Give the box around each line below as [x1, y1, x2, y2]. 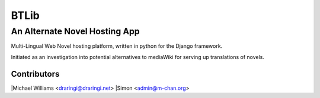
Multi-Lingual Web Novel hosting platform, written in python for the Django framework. [11, 43, 223, 50]
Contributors [11, 68, 60, 79]
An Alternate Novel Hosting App [11, 26, 140, 37]
